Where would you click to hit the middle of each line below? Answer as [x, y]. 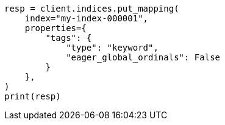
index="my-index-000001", [87, 18]
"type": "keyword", [112, 48]
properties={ [55, 28]
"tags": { [69, 38]
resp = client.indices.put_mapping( [92, 9]
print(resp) [33, 96]
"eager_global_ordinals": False [143, 57]
